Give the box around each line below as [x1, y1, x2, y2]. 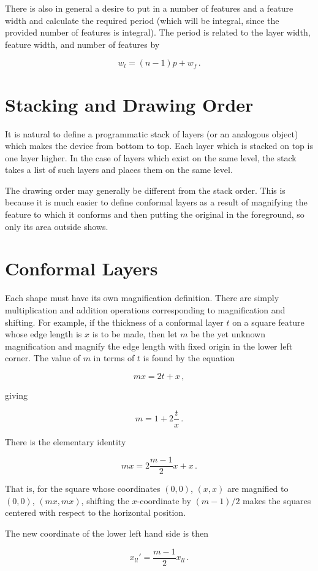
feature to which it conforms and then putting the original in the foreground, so [5, 208, 305, 221]
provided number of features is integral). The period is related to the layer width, [5, 26, 311, 39]
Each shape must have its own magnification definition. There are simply [5, 291, 279, 304]
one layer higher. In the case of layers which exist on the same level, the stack [5, 151, 297, 164]
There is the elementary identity [5, 435, 126, 448]
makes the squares [243, 494, 311, 507]
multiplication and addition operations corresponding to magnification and [5, 303, 286, 316]
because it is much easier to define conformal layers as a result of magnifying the [5, 196, 308, 209]
